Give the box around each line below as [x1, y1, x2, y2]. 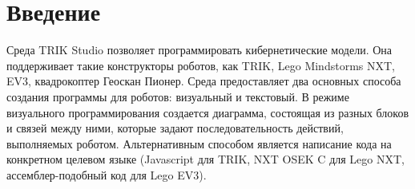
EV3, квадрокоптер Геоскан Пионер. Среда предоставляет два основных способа [6, 73, 401, 89]
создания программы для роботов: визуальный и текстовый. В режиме [6, 88, 349, 104]
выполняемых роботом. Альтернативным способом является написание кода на [6, 135, 392, 152]
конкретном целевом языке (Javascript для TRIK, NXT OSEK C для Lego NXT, [6, 151, 405, 167]
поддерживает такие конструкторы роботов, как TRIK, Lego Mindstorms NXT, [6, 57, 395, 73]
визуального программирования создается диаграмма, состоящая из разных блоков [6, 104, 409, 120]
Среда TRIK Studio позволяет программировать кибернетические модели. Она [6, 41, 393, 58]
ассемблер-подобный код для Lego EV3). [6, 166, 207, 183]
